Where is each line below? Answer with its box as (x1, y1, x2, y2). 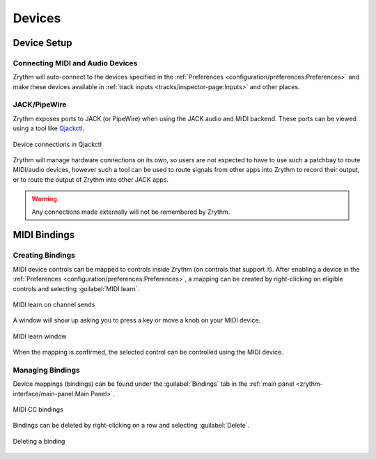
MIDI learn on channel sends (13, 300, 95, 309)
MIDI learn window (13, 332, 67, 341)
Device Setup (13, 37, 72, 49)
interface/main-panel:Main (13, 389, 90, 398)
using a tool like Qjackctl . (13, 124, 85, 132)
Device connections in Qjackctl (13, 140, 102, 148)
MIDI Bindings (13, 229, 75, 241)
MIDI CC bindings (13, 405, 64, 414)
